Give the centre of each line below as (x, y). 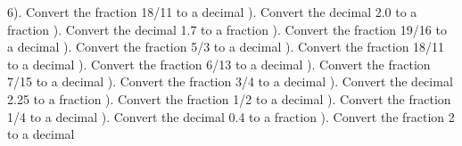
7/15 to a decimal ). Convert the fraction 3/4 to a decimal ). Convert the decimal (230, 81)
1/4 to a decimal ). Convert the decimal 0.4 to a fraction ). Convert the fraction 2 (231, 116)
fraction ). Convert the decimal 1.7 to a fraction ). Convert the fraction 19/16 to (227, 29)
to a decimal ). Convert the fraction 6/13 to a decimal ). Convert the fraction (219, 64)
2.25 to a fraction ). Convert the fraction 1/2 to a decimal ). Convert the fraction (229, 98)
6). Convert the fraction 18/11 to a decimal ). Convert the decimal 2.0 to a (212, 12)
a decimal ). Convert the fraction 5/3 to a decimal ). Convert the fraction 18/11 (226, 47)
